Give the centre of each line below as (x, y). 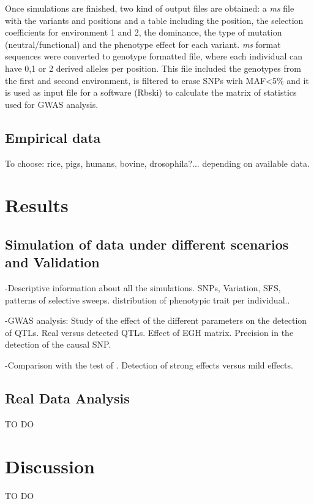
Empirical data (53, 137)
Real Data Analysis (67, 398)
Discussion (50, 466)
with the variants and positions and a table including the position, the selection (154, 20)
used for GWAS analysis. (52, 104)
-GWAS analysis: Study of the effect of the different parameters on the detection (156, 320)
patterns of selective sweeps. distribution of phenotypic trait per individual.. (148, 300)
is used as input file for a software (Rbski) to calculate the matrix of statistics (151, 92)
